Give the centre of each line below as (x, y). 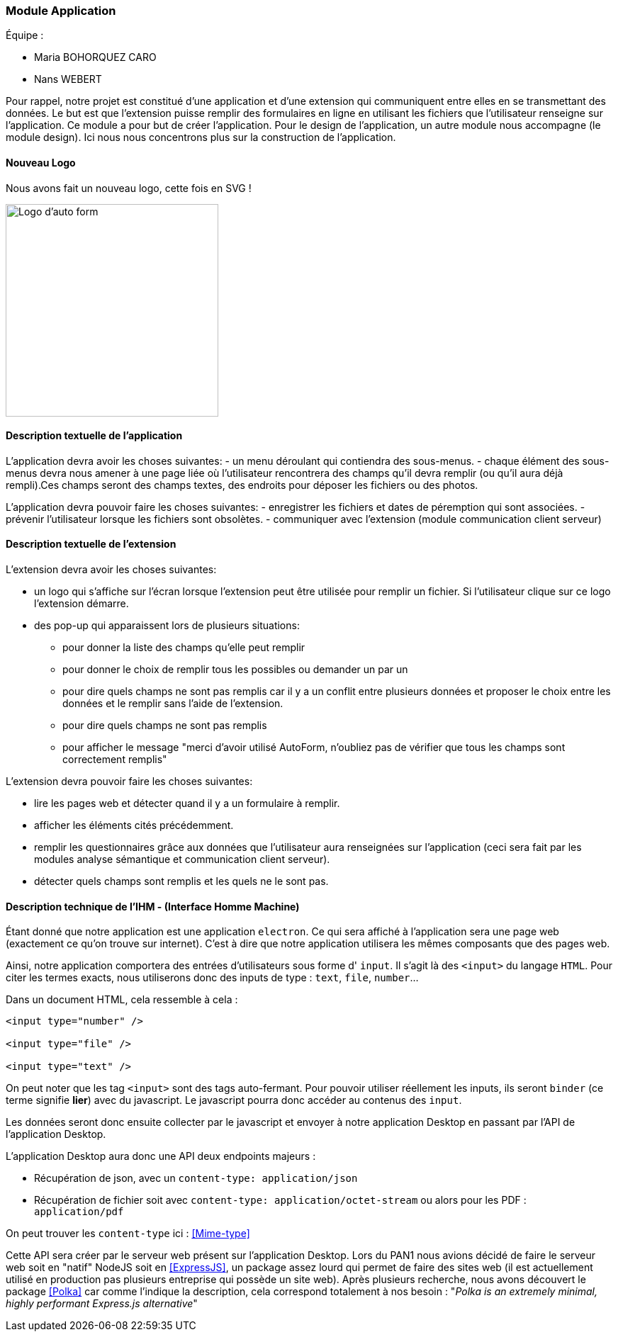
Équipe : (25, 35)
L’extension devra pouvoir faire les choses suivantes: (129, 782)
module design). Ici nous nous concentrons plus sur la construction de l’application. (201, 137)
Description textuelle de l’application (94, 436)
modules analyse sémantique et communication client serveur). (182, 859)
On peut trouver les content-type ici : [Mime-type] (128, 1234)
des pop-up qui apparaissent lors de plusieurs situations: (167, 626)
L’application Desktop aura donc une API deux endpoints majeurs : (161, 1156)
